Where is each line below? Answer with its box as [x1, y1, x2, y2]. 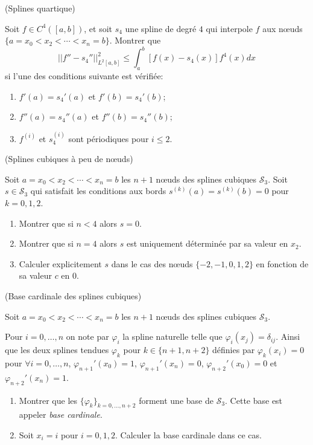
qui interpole [206, 22, 253, 34]
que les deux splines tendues [5, 343, 109, 356]
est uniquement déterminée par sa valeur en [126, 237, 288, 250]
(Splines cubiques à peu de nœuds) [5, 152, 133, 165]
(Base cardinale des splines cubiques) [5, 290, 142, 302]
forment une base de [139, 394, 213, 406]
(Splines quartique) [5, 2, 75, 14]
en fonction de [256, 257, 309, 270]
